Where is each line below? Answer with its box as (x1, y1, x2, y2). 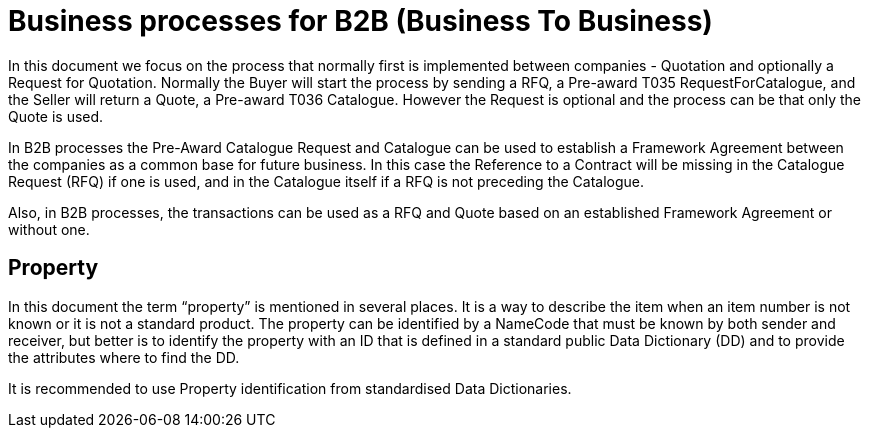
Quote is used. (8, 107, 104, 125)
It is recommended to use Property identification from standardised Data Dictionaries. (8, 379, 572, 397)
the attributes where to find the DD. (8, 348, 240, 366)
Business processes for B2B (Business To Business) (8, 4, 713, 38)
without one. (8, 220, 90, 238)
